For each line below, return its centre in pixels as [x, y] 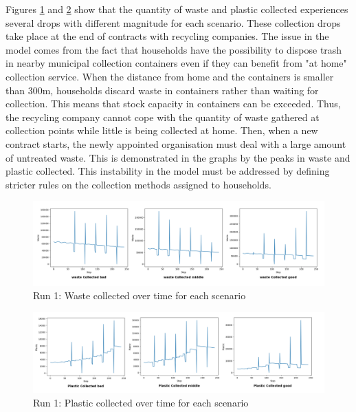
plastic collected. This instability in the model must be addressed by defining [168, 171]
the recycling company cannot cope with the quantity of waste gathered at [163, 117]
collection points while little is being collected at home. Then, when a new [162, 130]
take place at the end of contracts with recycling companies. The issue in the [167, 36]
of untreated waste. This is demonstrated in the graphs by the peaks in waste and [178, 157]
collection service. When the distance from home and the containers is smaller [170, 76]
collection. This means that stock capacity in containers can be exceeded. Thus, [173, 104]
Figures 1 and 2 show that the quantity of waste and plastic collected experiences [177, 9]
